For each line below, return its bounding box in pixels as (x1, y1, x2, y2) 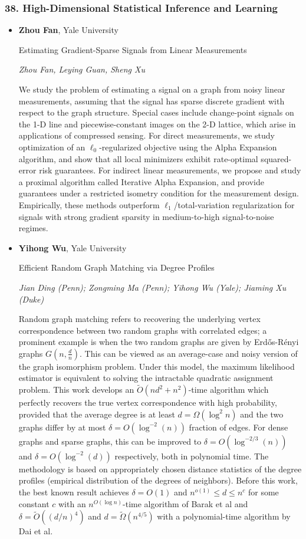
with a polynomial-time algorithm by (157, 510, 291, 522)
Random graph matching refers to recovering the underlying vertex (18, 313, 261, 325)
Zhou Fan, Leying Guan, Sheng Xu (18, 63, 145, 75)
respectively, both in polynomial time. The (114, 449, 269, 462)
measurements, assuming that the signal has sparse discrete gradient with (18, 94, 285, 107)
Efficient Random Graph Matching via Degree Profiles (18, 261, 215, 274)
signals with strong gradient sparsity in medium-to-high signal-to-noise (18, 210, 274, 222)
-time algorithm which (188, 383, 269, 396)
